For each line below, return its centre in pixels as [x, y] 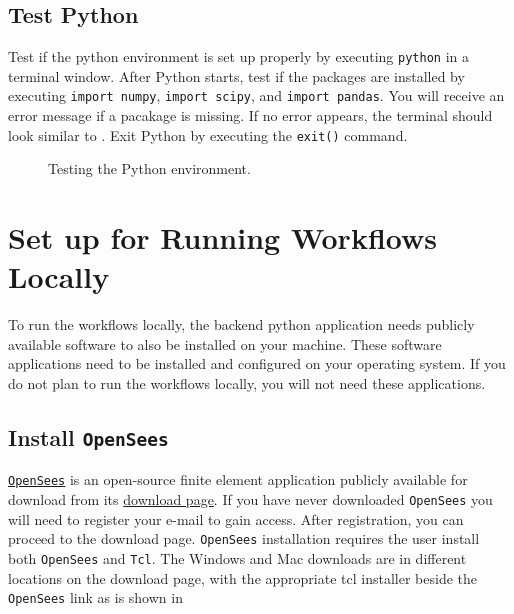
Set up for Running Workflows [222, 237]
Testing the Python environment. [149, 168]
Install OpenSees [88, 437]
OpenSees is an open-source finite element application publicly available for [238, 479]
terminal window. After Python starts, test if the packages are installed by [236, 75]
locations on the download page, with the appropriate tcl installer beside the [242, 577]
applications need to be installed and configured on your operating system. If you [257, 363]
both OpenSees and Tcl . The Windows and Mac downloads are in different [237, 557]
